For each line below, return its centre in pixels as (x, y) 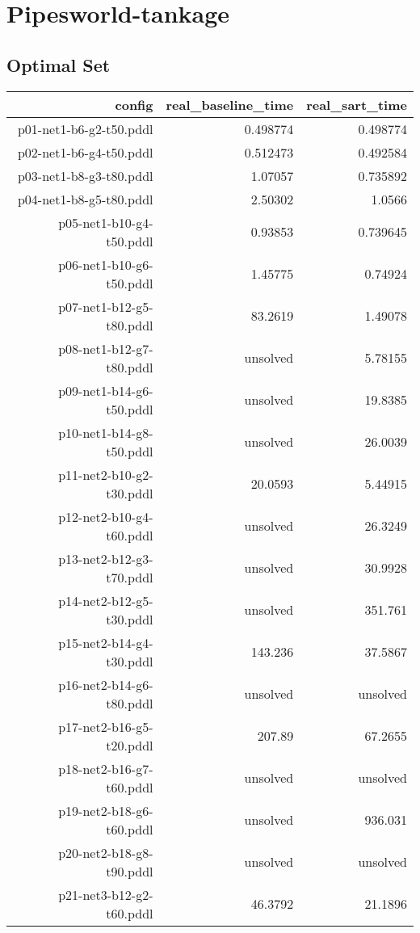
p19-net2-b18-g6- (106, 810)
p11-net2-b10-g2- (106, 474)
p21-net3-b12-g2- (106, 894)
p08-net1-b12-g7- (106, 348)
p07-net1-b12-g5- (106, 306)
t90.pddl (130, 871)
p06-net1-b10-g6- (106, 264)
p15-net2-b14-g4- (106, 642)
